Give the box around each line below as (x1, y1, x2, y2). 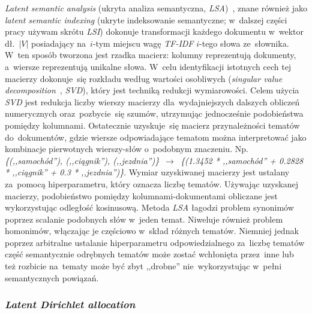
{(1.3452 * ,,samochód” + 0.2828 (180, 154, 304, 166)
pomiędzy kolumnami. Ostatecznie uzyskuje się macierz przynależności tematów (5, 118, 300, 131)
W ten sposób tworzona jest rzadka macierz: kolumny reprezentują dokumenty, (5, 48, 296, 61)
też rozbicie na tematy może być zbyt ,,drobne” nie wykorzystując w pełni (5, 260, 282, 272)
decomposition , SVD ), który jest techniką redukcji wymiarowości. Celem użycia (5, 84, 299, 96)
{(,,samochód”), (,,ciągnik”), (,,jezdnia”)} (5, 154, 160, 166)
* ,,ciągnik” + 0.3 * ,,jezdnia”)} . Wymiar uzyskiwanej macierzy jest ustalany (5, 166, 290, 178)
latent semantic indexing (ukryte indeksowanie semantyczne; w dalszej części (5, 13, 287, 26)
